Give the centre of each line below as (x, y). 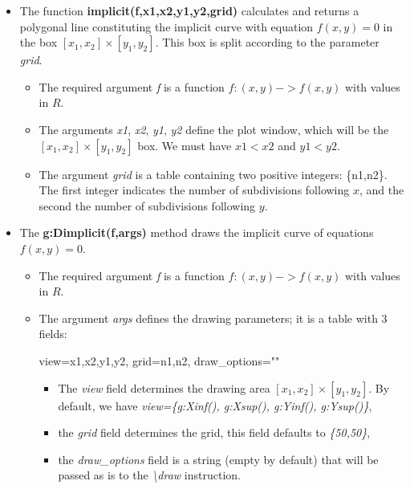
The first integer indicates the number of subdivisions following (194, 190)
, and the (382, 190)
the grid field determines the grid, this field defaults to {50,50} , (214, 432)
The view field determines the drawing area (164, 387)
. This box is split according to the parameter (267, 42)
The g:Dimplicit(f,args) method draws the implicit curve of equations (197, 232)
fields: (53, 334)
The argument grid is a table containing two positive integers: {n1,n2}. (213, 174)
